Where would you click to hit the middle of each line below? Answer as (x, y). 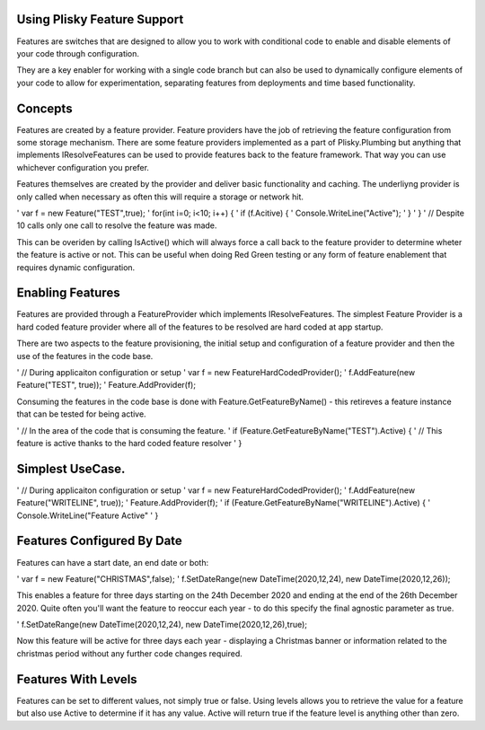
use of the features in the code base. (85, 356)
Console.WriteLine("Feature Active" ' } (88, 515)
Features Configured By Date (100, 541)
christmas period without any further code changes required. (129, 653)
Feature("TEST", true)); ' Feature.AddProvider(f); (106, 385)
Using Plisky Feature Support (100, 19)
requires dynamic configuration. (76, 267)
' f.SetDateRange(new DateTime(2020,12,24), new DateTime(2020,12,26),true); (162, 625)
